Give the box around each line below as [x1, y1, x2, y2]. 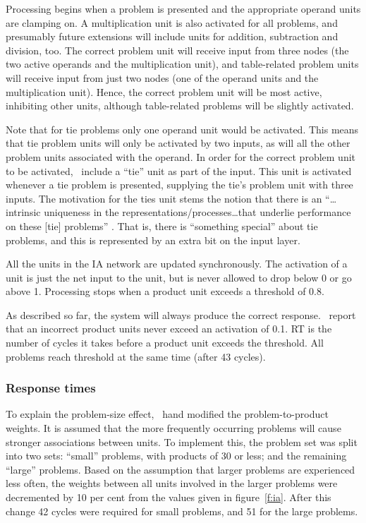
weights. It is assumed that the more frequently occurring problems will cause [6, 421, 341, 435]
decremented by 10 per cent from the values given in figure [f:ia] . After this [6, 490, 331, 505]
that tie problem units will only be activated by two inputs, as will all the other [6, 136, 350, 150]
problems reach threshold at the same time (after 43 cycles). [6, 349, 266, 363]
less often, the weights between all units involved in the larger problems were [6, 476, 338, 491]
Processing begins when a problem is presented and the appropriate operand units [6, 1, 361, 16]
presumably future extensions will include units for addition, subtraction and [6, 29, 338, 44]
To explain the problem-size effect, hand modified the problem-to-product [6, 407, 329, 421]
